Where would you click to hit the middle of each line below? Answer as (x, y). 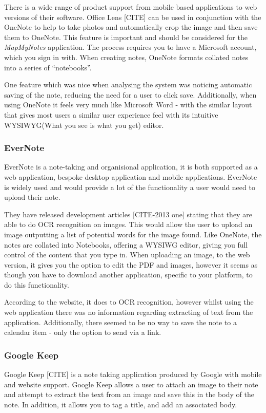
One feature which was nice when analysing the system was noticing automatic (128, 85)
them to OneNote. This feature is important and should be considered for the (126, 37)
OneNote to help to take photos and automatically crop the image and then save (131, 27)
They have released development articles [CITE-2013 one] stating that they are (128, 214)
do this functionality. (37, 284)
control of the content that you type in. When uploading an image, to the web (127, 255)
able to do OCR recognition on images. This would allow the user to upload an (128, 224)
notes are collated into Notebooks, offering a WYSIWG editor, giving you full (126, 244)
